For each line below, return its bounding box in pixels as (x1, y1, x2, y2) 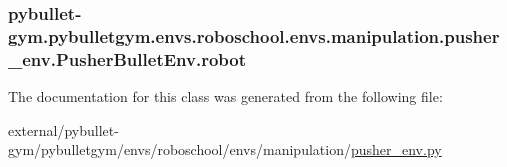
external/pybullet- (8, 119, 119, 140)
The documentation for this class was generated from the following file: (8, 86, 443, 107)
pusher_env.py (350, 139, 442, 160)
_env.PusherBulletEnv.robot (8, 46, 246, 71)
